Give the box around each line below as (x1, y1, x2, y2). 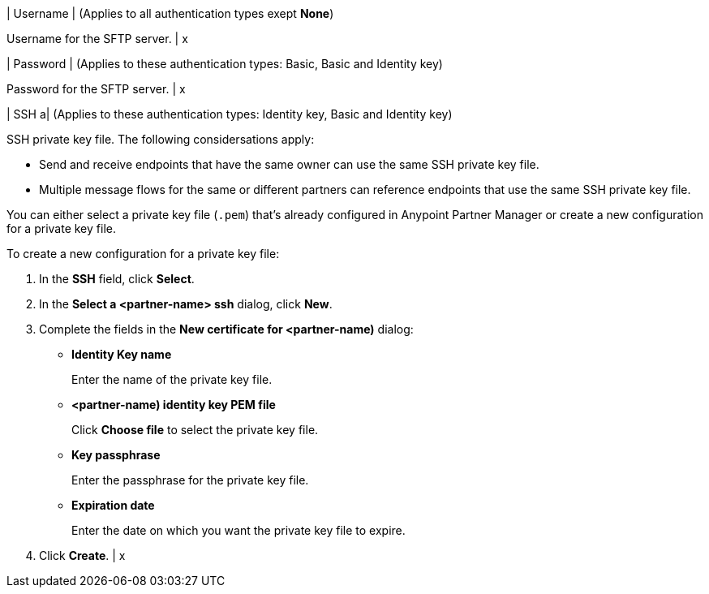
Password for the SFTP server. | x (6, 82, 186, 96)
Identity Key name (71, 347, 172, 361)
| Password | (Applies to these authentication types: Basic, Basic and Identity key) (6, 57, 443, 71)
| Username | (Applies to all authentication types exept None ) (6, 6, 334, 20)
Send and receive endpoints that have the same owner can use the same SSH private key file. (39, 157, 539, 171)
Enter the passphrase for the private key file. (71, 473, 309, 487)
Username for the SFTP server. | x (6, 32, 188, 45)
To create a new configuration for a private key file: (6, 247, 280, 260)
